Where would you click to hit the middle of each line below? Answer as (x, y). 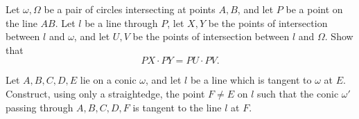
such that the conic (298, 93)
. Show (339, 36)
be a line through (121, 22)
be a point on (314, 9)
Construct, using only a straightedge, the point (105, 93)
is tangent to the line (177, 107)
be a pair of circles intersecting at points (130, 9)
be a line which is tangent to (251, 80)
